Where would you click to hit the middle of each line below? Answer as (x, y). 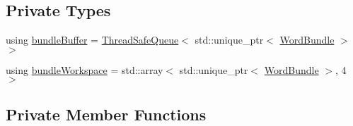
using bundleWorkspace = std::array (85, 69)
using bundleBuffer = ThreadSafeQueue (92, 40)
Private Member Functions (106, 114)
